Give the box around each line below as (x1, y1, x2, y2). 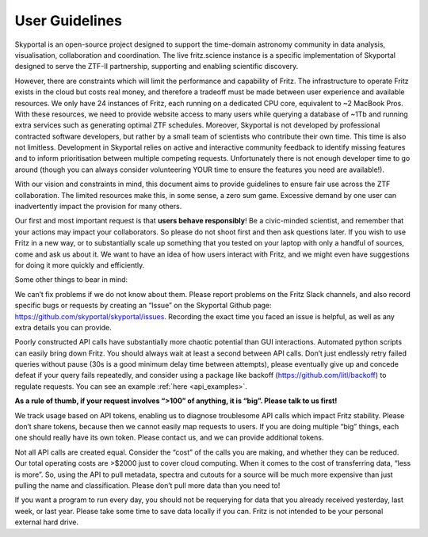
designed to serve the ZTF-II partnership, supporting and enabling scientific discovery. (14, 62, 299, 71)
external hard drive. (14, 517, 79, 527)
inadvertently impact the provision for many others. (14, 202, 182, 211)
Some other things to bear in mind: (14, 275, 128, 284)
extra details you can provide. (14, 322, 112, 332)
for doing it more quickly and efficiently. (14, 260, 145, 269)
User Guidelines (14, 12, 123, 29)
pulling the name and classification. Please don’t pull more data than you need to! (14, 481, 281, 490)
